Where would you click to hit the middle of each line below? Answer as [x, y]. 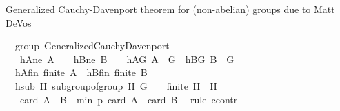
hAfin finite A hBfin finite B [81, 72]
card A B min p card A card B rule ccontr [129, 99]
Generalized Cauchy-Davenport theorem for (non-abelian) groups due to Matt [170, 9]
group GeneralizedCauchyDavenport [92, 46]
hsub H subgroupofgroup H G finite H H [116, 85]
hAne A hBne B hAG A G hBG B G [127, 59]
